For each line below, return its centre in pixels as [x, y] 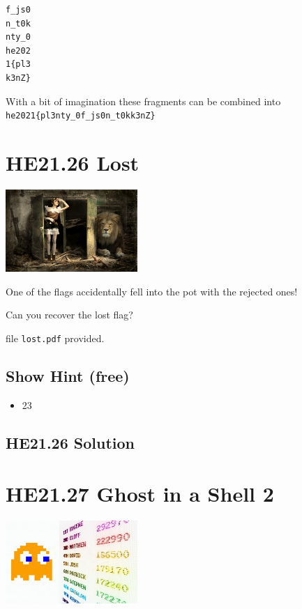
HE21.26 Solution [70, 442]
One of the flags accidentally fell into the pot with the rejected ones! [152, 291]
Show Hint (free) [68, 376]
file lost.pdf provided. [55, 338]
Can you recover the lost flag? [69, 315]
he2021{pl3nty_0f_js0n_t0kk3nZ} [81, 116]
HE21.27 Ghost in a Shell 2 [140, 494]
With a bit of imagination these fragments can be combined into [143, 101]
